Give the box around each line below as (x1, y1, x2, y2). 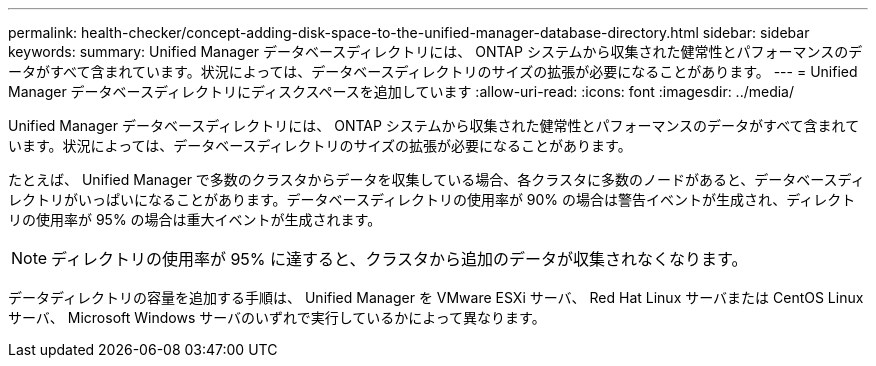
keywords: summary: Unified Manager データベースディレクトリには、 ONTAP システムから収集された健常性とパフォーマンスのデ (8, 43, 863, 60)
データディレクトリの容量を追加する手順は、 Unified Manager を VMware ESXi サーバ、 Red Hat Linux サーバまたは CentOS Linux (8, 289, 864, 306)
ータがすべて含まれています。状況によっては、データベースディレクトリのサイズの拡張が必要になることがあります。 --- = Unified (8, 63, 858, 80)
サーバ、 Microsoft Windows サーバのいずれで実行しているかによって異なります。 (8, 309, 546, 326)
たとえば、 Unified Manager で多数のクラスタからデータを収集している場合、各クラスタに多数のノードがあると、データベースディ (8, 171, 865, 188)
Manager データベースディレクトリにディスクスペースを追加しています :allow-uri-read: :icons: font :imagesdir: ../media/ (8, 83, 795, 100)
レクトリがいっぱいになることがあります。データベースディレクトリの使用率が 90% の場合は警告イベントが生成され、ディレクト (8, 191, 856, 208)
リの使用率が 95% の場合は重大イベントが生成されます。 (8, 211, 382, 228)
